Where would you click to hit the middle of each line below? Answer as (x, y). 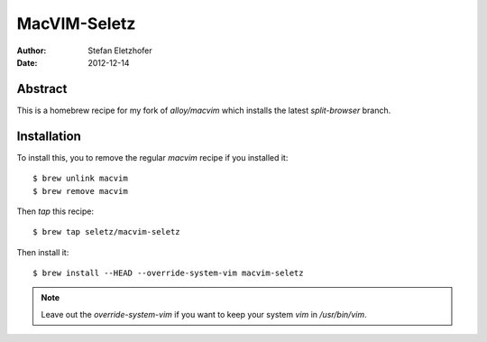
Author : (32, 51)
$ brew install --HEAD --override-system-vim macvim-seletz (168, 273)
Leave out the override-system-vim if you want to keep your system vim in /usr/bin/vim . (204, 314)
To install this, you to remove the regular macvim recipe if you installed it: (152, 157)
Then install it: (43, 252)
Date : (27, 62)
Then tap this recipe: (55, 211)
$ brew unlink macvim (80, 179)
